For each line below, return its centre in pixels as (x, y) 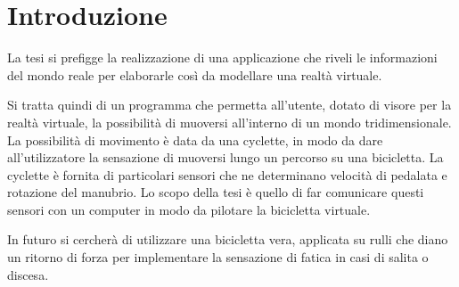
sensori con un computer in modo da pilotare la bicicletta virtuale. (189, 209)
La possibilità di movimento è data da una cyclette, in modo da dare (195, 139)
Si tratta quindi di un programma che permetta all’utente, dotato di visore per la (229, 105)
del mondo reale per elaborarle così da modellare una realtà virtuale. (195, 74)
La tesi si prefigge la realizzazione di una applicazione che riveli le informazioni (222, 57)
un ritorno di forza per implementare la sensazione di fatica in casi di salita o (218, 257)
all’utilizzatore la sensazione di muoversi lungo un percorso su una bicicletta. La (225, 157)
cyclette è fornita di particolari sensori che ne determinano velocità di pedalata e (227, 174)
